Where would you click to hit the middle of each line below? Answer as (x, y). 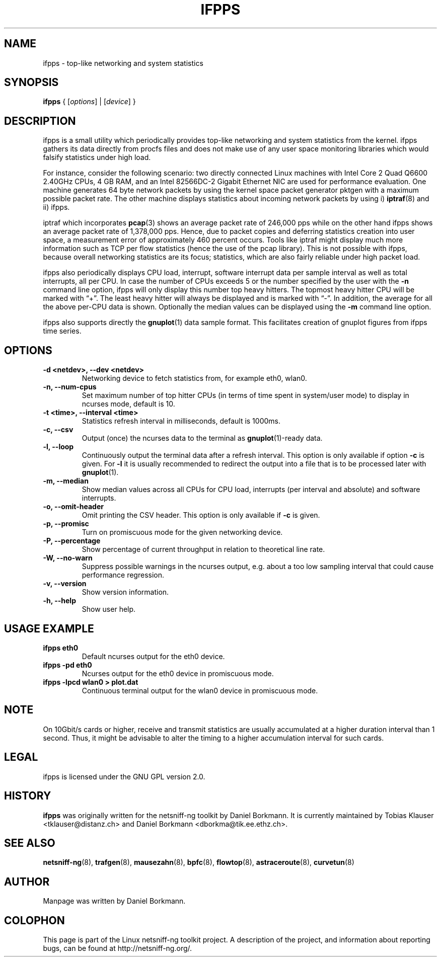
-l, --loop (58, 447)
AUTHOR (27, 882)
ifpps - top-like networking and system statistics (123, 63)
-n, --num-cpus (70, 387)
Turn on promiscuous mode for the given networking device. (182, 532)
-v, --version (65, 584)
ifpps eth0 (61, 648)
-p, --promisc (66, 524)
